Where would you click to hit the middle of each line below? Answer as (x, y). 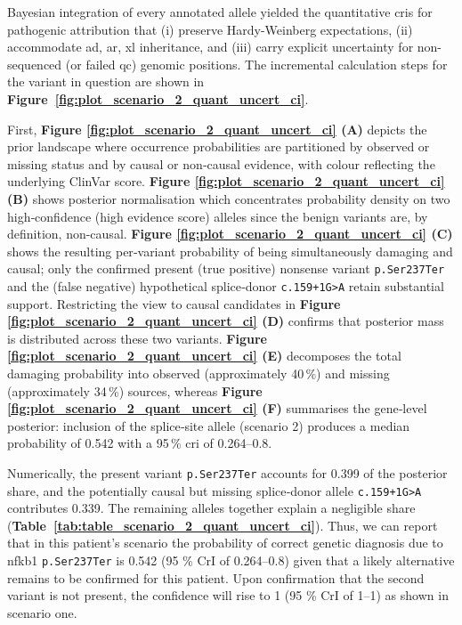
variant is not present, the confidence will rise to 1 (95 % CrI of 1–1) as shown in (228, 595)
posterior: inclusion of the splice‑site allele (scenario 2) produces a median (209, 425)
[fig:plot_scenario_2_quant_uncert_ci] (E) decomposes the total (204, 356)
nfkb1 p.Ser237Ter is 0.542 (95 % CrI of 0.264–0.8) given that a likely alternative (231, 560)
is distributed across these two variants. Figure (137, 338)
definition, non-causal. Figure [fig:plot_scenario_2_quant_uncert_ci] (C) (230, 234)
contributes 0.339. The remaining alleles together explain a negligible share (211, 508)
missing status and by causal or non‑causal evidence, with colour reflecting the (221, 163)
